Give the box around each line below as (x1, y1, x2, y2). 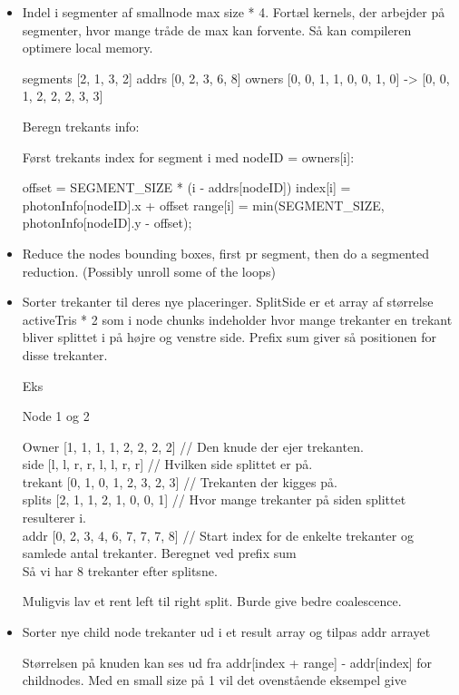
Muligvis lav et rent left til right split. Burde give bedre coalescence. (22, 592, 402, 611)
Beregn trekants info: (22, 116, 140, 135)
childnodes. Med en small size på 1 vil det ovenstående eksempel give (22, 671, 406, 690)
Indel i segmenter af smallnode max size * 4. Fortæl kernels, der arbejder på (22, 3, 445, 21)
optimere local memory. (22, 38, 153, 57)
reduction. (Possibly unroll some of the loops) (22, 261, 276, 280)
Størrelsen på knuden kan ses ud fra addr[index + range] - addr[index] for (22, 652, 433, 671)
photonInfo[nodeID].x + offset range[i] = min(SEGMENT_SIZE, (22, 195, 385, 214)
